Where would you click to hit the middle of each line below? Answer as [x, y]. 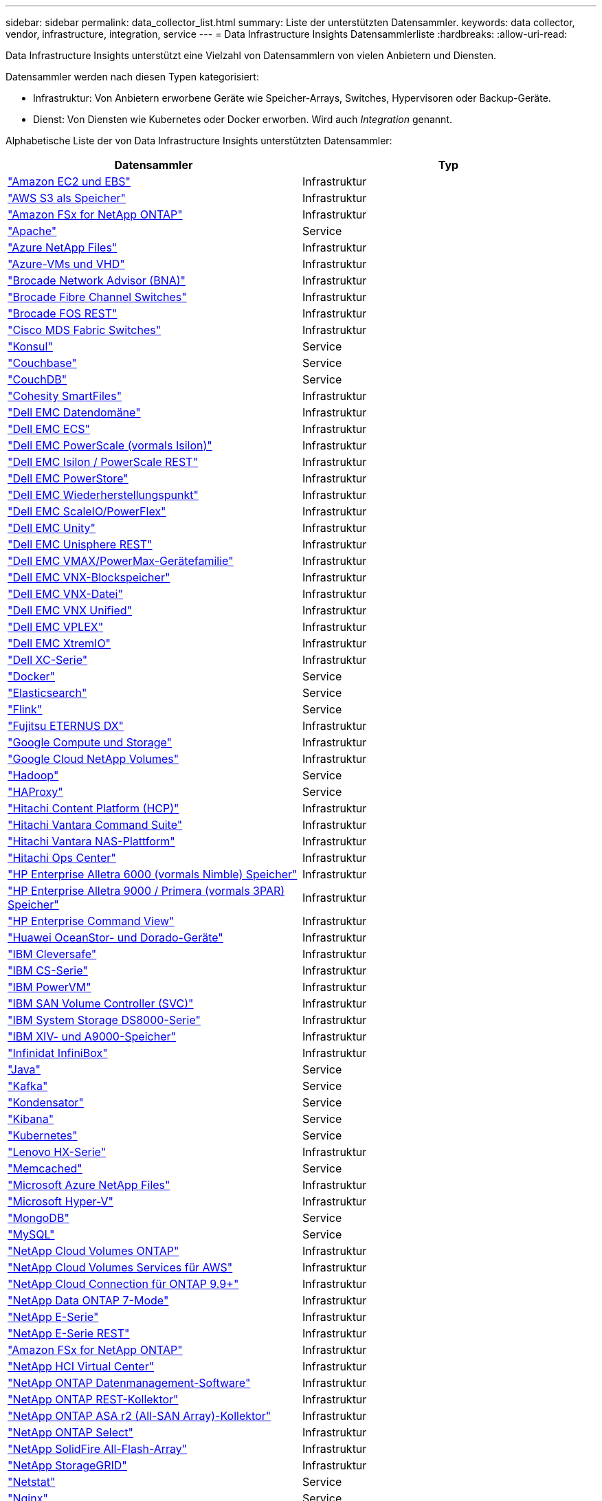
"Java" [24, 1069]
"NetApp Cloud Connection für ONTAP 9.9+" [123, 1284]
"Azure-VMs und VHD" [66, 264]
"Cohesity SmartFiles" [65, 396]
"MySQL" [31, 1234]
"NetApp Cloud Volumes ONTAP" [93, 1251]
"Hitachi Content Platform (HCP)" [93, 808]
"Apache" [32, 231]
